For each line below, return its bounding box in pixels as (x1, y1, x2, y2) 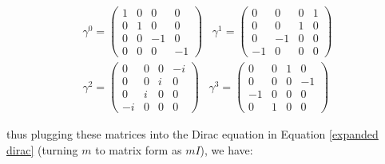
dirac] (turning (6, 142, 78, 158)
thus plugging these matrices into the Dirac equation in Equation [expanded (6, 126, 379, 143)
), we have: (200, 142, 253, 158)
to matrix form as (95, 142, 182, 158)
